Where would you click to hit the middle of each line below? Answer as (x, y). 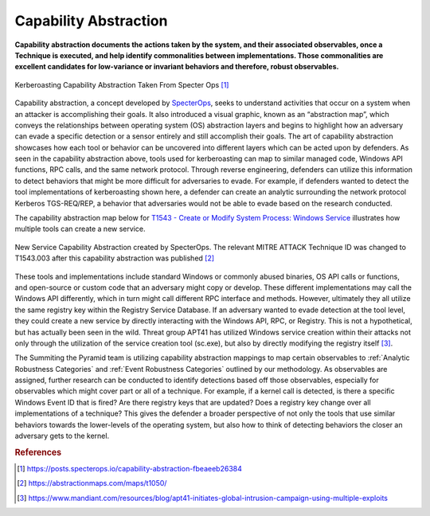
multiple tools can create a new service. (80, 229)
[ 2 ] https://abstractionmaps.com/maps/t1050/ (92, 483)
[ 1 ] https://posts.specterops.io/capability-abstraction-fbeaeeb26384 (130, 469)
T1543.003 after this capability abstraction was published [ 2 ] (115, 258)
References (38, 452)
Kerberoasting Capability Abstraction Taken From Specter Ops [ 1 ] (122, 84)
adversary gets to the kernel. (62, 436)
